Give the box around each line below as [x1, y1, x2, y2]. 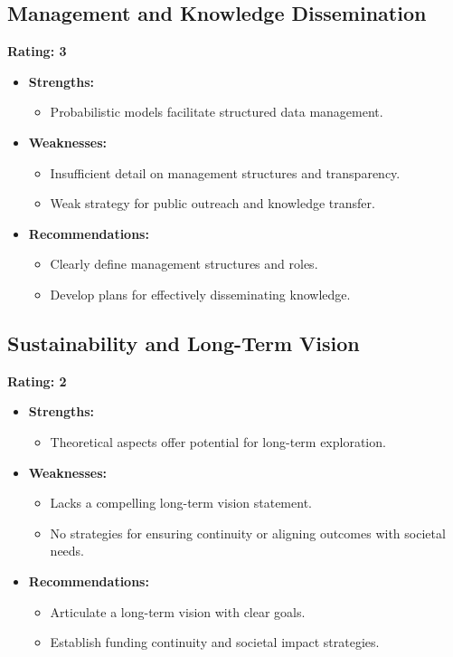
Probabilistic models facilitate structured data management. [50, 102, 383, 121]
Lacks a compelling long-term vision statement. [50, 493, 312, 512]
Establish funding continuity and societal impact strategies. [50, 633, 380, 652]
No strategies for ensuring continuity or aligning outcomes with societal [50, 523, 446, 542]
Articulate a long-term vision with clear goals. [50, 602, 306, 621]
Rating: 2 [7, 371, 67, 390]
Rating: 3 [7, 42, 67, 61]
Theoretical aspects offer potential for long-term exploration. [50, 432, 386, 451]
